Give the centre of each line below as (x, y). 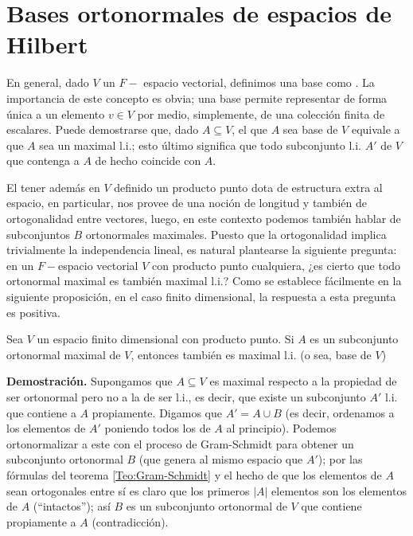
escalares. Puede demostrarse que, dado (103, 129)
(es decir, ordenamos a (340, 412)
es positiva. (33, 312)
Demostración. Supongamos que (90, 381)
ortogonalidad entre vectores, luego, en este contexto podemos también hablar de (204, 219)
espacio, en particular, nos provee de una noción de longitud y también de (187, 203)
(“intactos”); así (72, 506)
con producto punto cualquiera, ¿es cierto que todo (276, 265)
